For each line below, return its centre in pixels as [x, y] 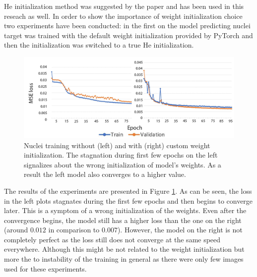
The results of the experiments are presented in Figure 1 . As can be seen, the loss [128, 191]
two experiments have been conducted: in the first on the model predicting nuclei [127, 26]
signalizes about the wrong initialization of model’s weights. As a [123, 164]
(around [16, 230]
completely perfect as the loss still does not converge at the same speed [112, 239]
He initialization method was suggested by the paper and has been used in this [124, 6]
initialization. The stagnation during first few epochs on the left [121, 155]
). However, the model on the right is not [180, 230]
